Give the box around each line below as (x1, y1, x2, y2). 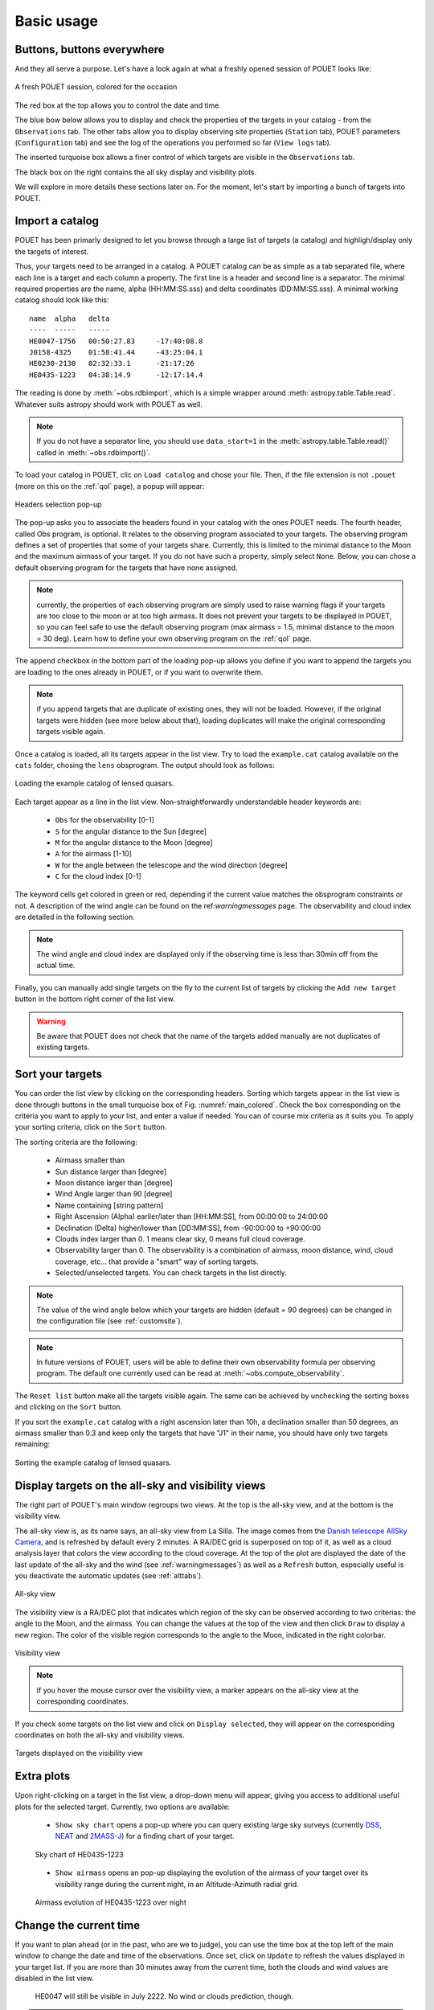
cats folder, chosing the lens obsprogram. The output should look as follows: (14, 760, 275, 769)
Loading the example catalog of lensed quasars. (14, 778, 174, 788)
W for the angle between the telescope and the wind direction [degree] (55, 860, 289, 870)
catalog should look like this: (14, 295, 109, 305)
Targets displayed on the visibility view (14, 1749, 144, 1758)
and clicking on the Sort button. (14, 1402, 123, 1412)
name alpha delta (29, 314, 110, 323)
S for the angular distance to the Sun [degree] (55, 827, 207, 836)
